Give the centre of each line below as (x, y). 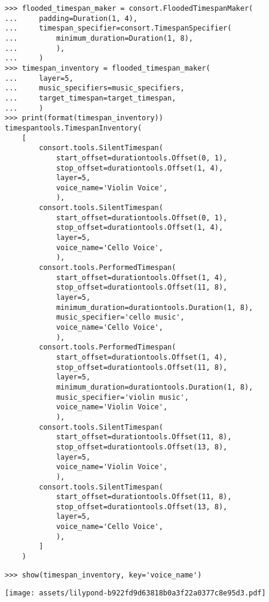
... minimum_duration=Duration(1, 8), (99, 38)
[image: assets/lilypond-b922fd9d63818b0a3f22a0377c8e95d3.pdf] (135, 593)
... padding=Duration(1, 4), (71, 18)
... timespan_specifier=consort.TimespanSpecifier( (118, 28)
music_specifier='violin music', (122, 397)
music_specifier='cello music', (120, 317)
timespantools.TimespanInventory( (74, 128)
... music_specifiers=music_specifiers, (95, 88)
